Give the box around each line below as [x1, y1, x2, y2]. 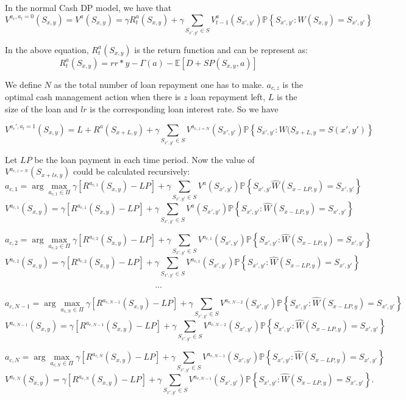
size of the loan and [5, 102, 78, 115]
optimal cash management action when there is [5, 90, 181, 103]
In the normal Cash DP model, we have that [5, 1, 172, 13]
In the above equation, [5, 43, 89, 56]
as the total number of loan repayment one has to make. [54, 78, 264, 90]
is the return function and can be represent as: [134, 43, 308, 56]
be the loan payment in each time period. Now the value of [34, 153, 255, 165]
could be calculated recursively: [73, 165, 190, 178]
